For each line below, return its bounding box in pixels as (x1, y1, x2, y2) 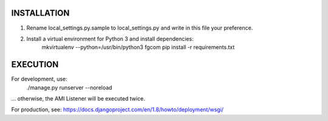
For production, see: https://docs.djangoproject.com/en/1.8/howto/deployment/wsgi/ (11, 106, 224, 113)
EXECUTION (11, 59, 59, 70)
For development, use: (11, 76, 67, 83)
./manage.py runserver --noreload (26, 83, 112, 91)
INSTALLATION (11, 8, 70, 18)
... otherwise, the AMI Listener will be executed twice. (11, 94, 145, 102)
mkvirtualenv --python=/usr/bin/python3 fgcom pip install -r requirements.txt (41, 44, 235, 51)
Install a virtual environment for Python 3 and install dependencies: (26, 35, 194, 42)
